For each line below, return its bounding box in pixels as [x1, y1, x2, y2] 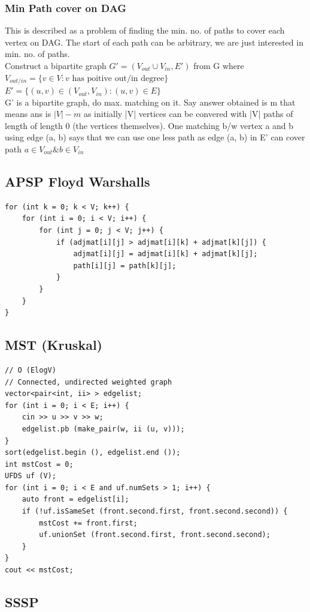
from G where [193, 59, 244, 71]
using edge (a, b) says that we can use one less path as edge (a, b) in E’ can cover [5, 131, 305, 143]
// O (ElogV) [5, 365, 56, 374]
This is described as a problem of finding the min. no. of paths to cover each [5, 24, 285, 37]
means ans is [5, 107, 51, 120]
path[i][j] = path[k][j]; [73, 261, 177, 270]
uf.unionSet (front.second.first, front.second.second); [39, 530, 271, 539]
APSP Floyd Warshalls [5, 172, 150, 190]
